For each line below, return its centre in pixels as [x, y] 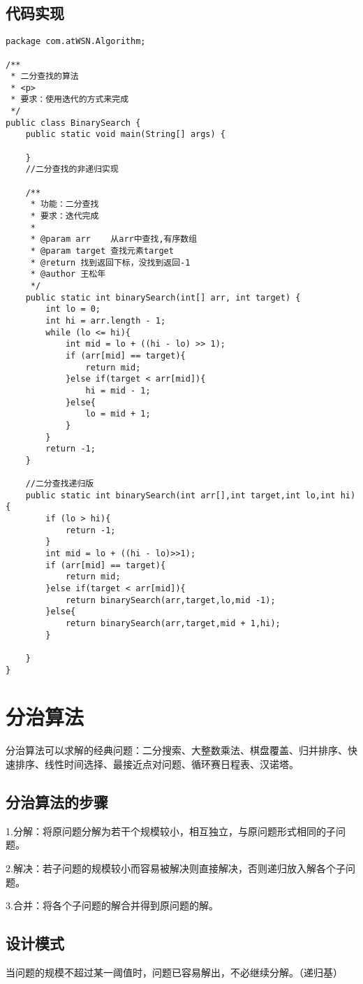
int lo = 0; [73, 309]
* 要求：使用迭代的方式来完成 [70, 100]
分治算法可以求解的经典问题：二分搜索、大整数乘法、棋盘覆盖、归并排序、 [177, 750]
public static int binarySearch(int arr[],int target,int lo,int [180, 495]
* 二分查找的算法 [45, 77]
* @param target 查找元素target [102, 251]
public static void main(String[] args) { [125, 135]
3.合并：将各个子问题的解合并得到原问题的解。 [112, 905]
